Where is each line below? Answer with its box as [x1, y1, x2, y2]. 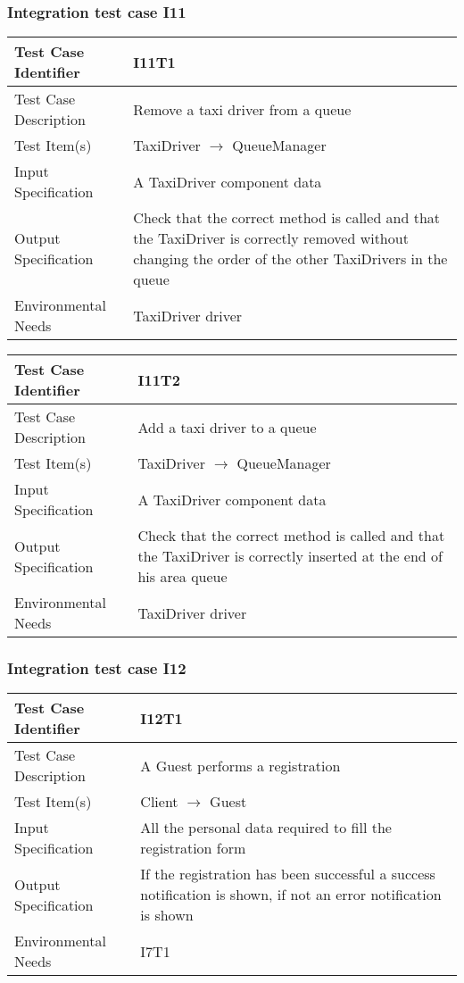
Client [140, 791, 178, 812]
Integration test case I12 [7, 657, 186, 679]
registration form [140, 837, 246, 859]
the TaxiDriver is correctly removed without [133, 228, 409, 249]
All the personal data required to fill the [140, 817, 392, 838]
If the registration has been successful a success [140, 863, 435, 885]
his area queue [137, 566, 228, 587]
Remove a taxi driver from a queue [133, 98, 352, 120]
